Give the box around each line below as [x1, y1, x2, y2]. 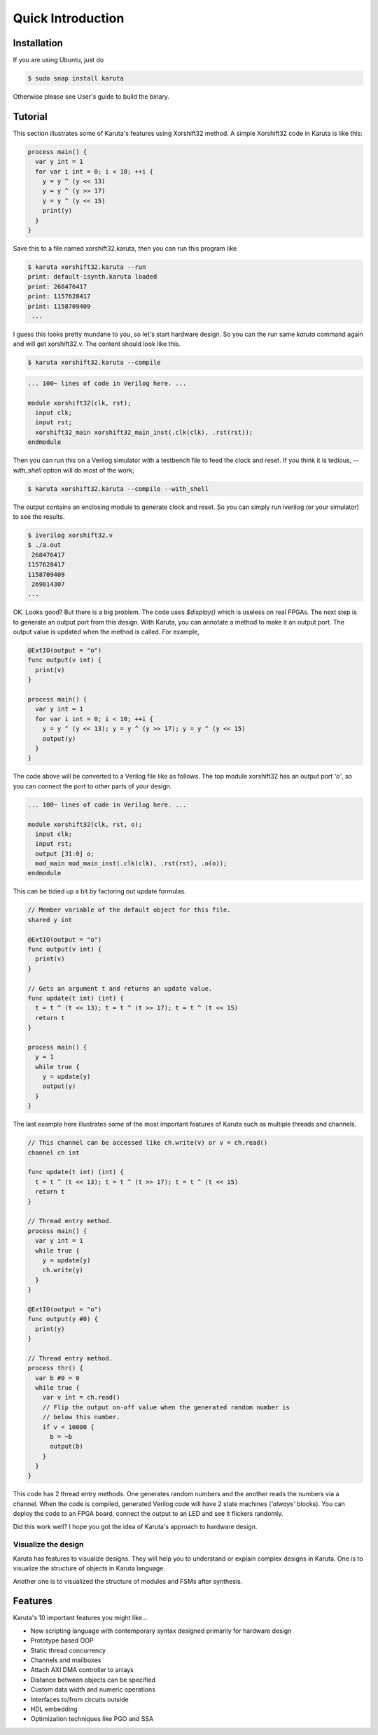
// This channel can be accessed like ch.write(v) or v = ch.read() [27, 1138, 268, 1147]
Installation [13, 37, 63, 49]
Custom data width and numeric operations [30, 1685, 155, 1694]
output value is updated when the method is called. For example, [13, 627, 199, 636]
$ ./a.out [27, 541, 62, 549]
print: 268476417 [27, 282, 87, 291]
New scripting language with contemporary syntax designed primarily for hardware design [30, 1626, 292, 1635]
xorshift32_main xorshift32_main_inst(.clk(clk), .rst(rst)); [35, 428, 253, 436]
